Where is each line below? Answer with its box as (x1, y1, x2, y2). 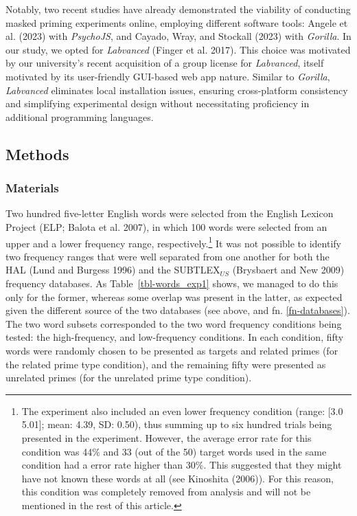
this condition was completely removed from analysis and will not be (21, 484, 311, 499)
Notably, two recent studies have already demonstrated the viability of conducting (5, 2, 351, 16)
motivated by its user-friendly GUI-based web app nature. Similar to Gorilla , (5, 69, 330, 83)
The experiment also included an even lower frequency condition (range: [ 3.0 (21, 403, 343, 418)
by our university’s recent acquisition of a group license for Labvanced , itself (5, 56, 324, 70)
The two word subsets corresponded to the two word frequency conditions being (5, 316, 342, 330)
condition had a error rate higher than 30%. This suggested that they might (21, 458, 342, 472)
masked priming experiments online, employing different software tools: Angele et (5, 15, 348, 30)
